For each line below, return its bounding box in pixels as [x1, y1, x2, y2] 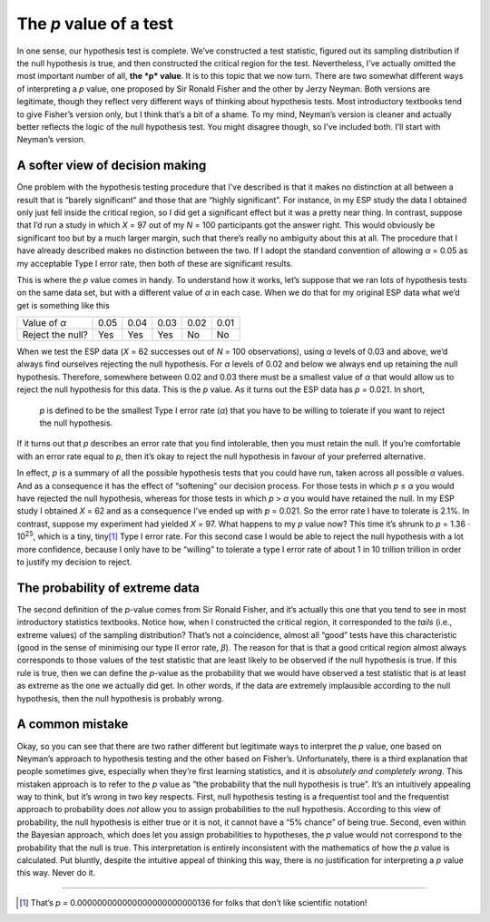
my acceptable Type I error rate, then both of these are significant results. [16, 258, 294, 269]
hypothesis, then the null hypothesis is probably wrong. [16, 692, 224, 703]
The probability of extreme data [16, 580, 200, 595]
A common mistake [16, 717, 129, 732]
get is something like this [16, 299, 111, 310]
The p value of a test [16, 14, 174, 34]
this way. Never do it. [16, 868, 96, 878]
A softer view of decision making [16, 158, 207, 173]
